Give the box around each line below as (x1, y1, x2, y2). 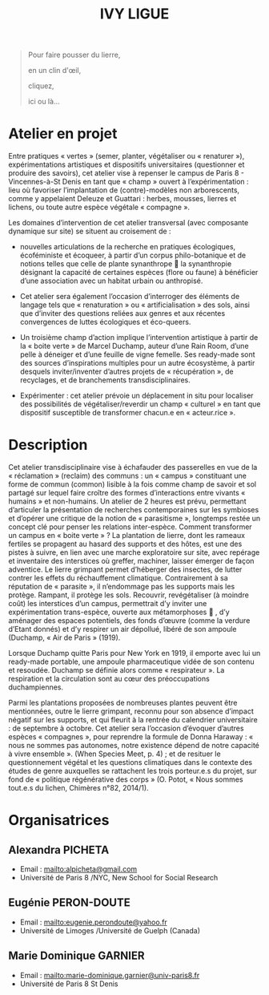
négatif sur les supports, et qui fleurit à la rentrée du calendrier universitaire (8, 715, 258, 725)
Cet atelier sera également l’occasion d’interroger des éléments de (19, 292, 240, 301)
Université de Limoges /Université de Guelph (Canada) (19, 925, 201, 935)
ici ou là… (27, 97, 60, 107)
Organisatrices (8, 811, 110, 830)
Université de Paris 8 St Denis (19, 979, 118, 989)
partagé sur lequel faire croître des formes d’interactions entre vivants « (8, 488, 246, 498)
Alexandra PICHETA (8, 843, 110, 856)
